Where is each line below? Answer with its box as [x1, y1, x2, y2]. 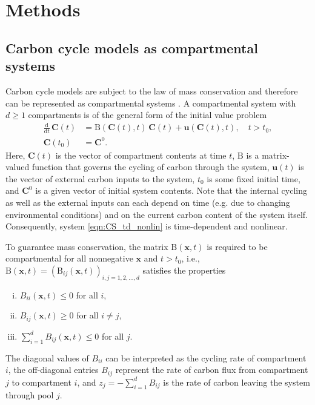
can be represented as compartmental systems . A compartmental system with [5, 96, 296, 109]
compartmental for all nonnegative [5, 252, 133, 265]
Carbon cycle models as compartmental [5, 38, 258, 57]
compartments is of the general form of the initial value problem [28, 108, 267, 121]
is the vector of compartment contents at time [55, 148, 227, 161]
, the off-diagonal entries [8, 363, 99, 376]
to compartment [12, 375, 71, 388]
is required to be [207, 240, 268, 252]
